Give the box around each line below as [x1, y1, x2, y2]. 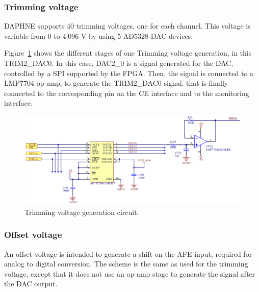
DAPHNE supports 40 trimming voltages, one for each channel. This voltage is [4, 20, 251, 31]
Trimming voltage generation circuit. [24, 206, 139, 217]
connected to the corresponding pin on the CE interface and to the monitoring [4, 87, 249, 98]
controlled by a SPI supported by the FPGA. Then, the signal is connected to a [4, 67, 254, 78]
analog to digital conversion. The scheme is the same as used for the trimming [4, 258, 248, 269]
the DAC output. [4, 278, 58, 289]
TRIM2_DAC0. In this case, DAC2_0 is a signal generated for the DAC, [4, 58, 234, 68]
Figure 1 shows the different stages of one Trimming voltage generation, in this [4, 47, 252, 58]
